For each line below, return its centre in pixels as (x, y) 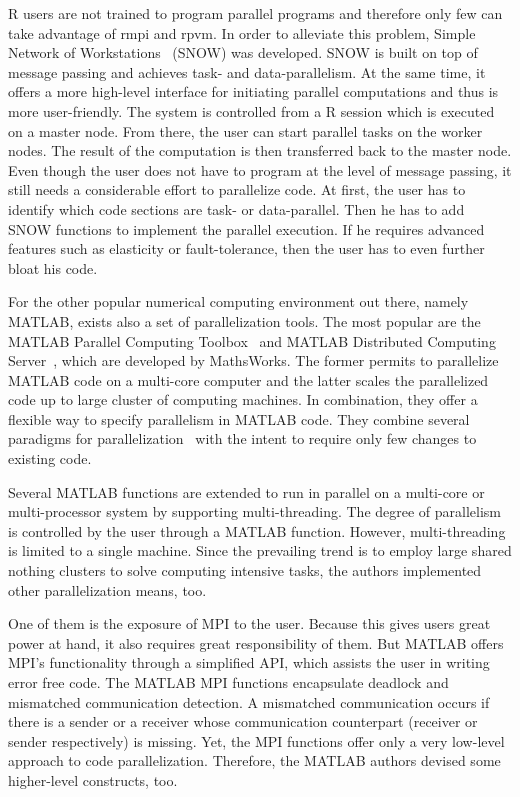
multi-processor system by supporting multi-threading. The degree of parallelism (255, 511)
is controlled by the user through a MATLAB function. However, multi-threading (257, 530)
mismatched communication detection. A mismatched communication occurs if (249, 701)
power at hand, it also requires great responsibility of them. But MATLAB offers (256, 642)
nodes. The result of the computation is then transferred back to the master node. (260, 150)
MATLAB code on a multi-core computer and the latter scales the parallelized (248, 379)
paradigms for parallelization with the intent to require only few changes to (242, 438)
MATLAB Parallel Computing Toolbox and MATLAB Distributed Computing (252, 340)
